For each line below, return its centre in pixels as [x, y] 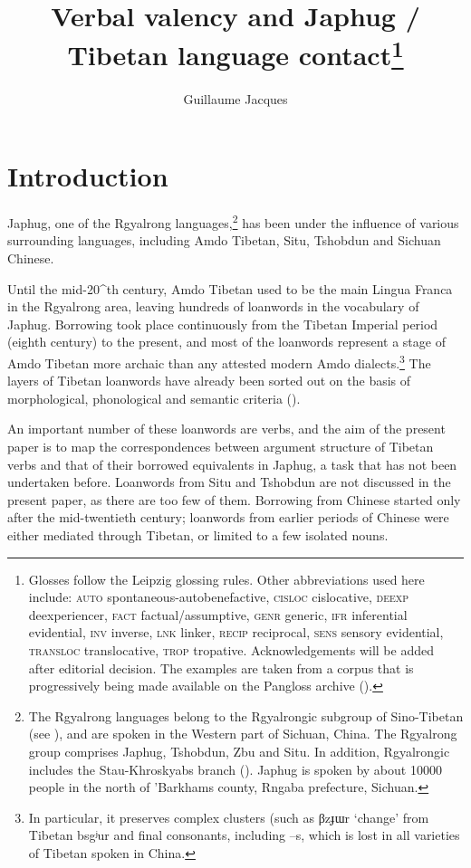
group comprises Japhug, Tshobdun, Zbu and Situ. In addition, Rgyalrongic [239, 751]
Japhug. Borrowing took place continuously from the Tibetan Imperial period [223, 324]
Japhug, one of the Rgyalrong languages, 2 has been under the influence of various [233, 221]
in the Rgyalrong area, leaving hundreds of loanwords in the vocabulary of [213, 306]
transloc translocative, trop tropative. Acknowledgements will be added [231, 649]
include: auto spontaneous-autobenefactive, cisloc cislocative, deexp [219, 597]
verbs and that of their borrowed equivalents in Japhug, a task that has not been [232, 464]
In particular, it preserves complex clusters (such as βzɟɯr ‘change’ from [229, 817]
